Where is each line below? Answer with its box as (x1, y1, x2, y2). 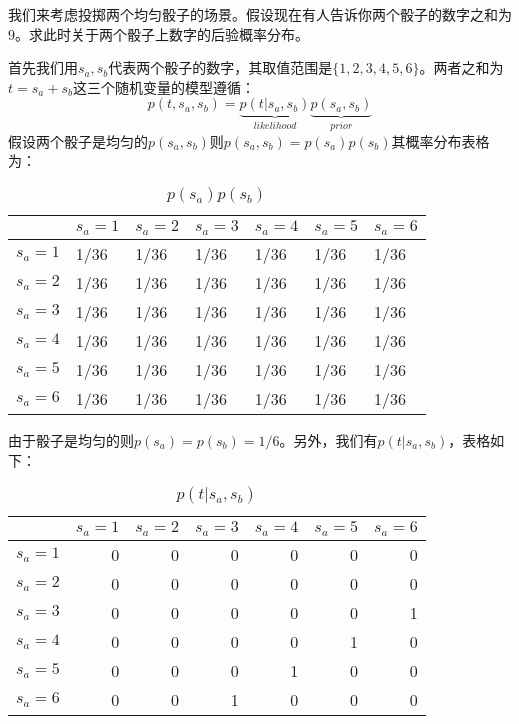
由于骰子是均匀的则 (8, 429, 134, 450)
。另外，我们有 (279, 429, 378, 450)
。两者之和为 (419, 57, 504, 78)
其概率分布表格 (391, 130, 490, 151)
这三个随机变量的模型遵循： (72, 76, 255, 97)
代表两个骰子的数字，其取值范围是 (108, 57, 333, 78)
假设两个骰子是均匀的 (8, 130, 148, 151)
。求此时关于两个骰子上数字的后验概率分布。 (15, 23, 309, 44)
